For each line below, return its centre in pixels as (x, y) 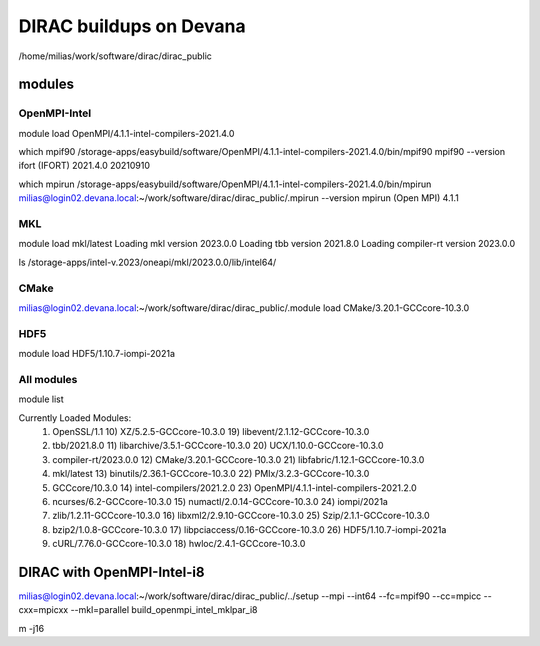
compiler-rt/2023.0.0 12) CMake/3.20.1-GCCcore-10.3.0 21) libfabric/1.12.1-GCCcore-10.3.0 (238, 459)
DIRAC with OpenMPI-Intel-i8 (111, 571)
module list (41, 399)
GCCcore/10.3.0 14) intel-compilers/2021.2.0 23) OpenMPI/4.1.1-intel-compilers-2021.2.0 (234, 487)
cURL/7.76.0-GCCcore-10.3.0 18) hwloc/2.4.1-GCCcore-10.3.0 (179, 544)
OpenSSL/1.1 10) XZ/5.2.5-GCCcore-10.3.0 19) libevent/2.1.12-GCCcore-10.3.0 (211, 431)
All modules (48, 379)
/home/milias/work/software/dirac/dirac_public (115, 56)
